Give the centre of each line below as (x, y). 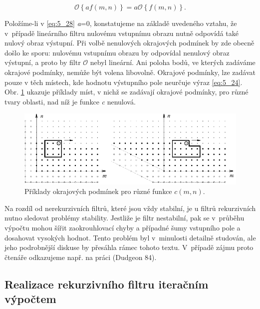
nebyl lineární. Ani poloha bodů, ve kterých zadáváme (173, 62)
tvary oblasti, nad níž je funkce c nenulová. (70, 101)
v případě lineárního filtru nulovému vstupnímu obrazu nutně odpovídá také (122, 33)
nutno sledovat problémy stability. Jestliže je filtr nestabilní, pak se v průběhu (125, 218)
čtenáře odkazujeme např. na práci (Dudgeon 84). (81, 257)
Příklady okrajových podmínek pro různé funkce (98, 191)
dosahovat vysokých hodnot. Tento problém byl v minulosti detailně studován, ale (130, 237)
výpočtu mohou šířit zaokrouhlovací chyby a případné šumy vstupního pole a (123, 228)
